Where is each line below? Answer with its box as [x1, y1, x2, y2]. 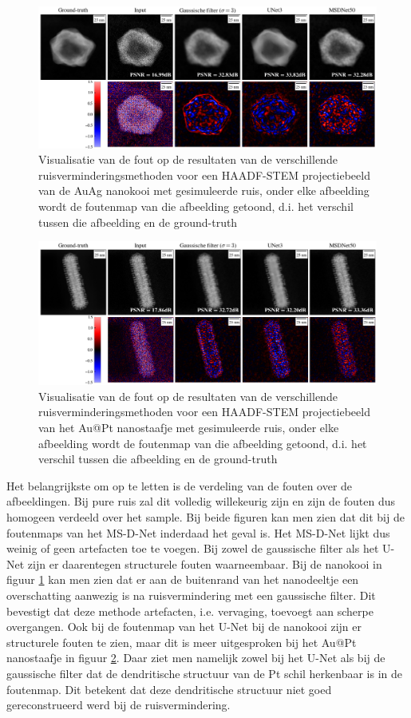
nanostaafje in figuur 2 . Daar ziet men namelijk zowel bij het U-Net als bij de [6, 649, 385, 666]
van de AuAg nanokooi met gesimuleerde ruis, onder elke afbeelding [38, 182, 370, 199]
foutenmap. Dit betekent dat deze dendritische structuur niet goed [6, 680, 332, 697]
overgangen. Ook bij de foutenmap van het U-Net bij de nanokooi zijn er [6, 618, 362, 635]
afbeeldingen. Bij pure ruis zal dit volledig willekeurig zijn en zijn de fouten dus [6, 493, 396, 510]
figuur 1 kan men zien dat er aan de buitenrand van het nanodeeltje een [6, 571, 359, 588]
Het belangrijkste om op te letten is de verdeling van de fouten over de [6, 477, 353, 494]
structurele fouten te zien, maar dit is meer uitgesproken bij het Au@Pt [6, 633, 357, 650]
